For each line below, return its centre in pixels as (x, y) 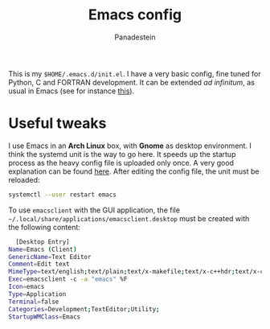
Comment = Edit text (39, 264)
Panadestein (135, 37)
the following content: (44, 227)
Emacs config (135, 15)
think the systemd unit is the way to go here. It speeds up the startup (122, 154)
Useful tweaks (57, 123)
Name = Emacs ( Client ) (43, 249)
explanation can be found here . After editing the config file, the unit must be (134, 171)
